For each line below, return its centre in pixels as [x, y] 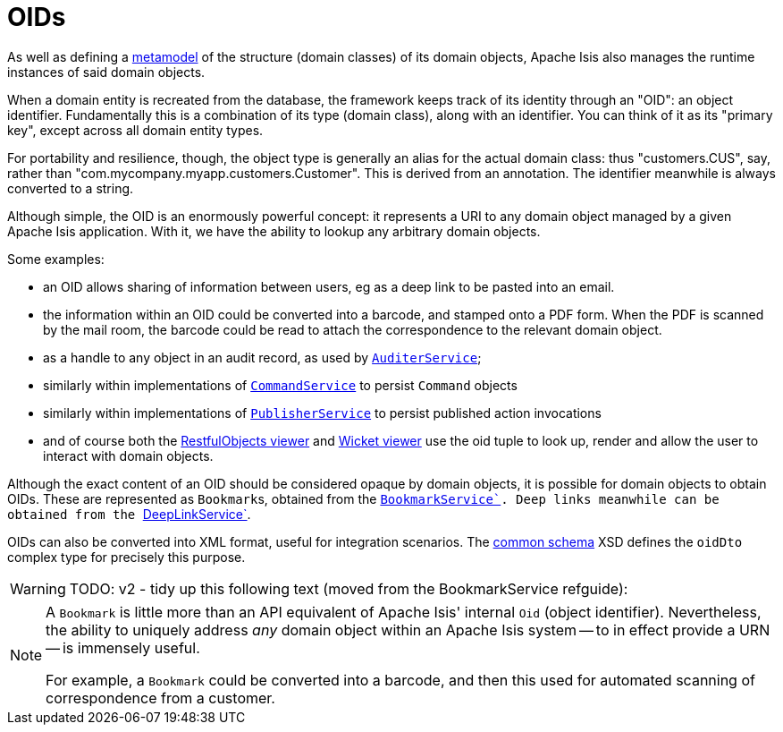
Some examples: [56, 259]
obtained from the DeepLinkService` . [129, 514]
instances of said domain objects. [106, 72]
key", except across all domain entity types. [135, 130]
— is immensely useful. [123, 647]
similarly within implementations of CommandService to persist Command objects [280, 385]
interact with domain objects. [128, 455]
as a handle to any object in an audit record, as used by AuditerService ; [262, 357]
